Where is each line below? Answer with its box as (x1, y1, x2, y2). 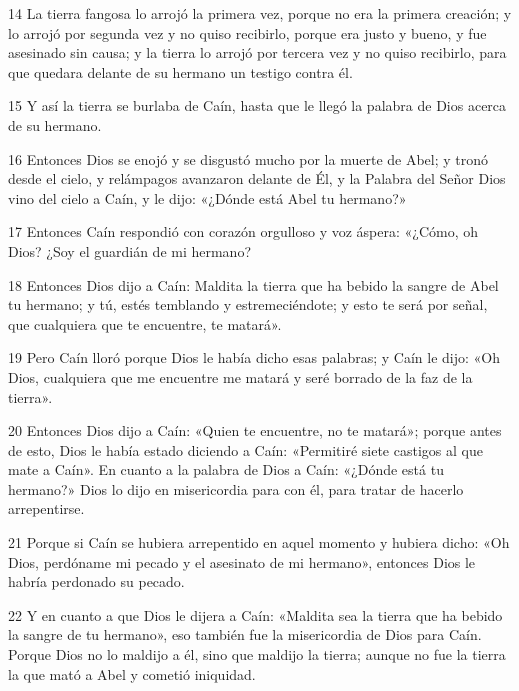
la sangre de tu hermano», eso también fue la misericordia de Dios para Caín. (8, 624, 482, 645)
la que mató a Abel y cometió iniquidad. (8, 663, 256, 684)
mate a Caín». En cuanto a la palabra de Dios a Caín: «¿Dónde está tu (8, 459, 444, 480)
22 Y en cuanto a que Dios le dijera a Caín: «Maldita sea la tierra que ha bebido (8, 604, 503, 625)
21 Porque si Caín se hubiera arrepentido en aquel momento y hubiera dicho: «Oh (8, 532, 510, 553)
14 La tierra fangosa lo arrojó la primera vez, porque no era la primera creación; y (8, 3, 512, 23)
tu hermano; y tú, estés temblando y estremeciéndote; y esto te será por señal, (8, 294, 488, 315)
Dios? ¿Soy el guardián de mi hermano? (8, 240, 252, 261)
